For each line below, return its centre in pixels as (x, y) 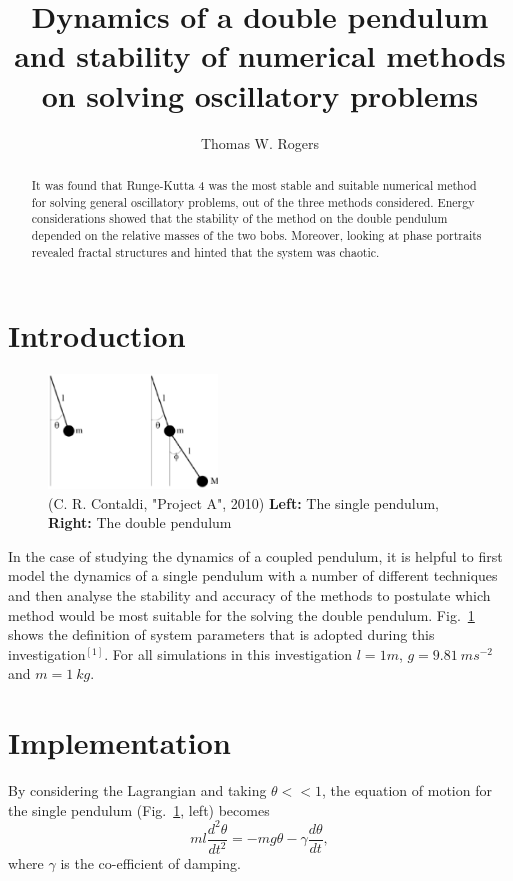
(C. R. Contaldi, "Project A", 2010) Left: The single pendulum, (243, 502)
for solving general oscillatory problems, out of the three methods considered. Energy (253, 201)
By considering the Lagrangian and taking (137, 790)
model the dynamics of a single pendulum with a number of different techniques (253, 575)
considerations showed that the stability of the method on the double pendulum (239, 218)
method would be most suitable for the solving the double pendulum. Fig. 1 (241, 614)
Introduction (97, 335)
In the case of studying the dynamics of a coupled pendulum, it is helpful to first (255, 555)
